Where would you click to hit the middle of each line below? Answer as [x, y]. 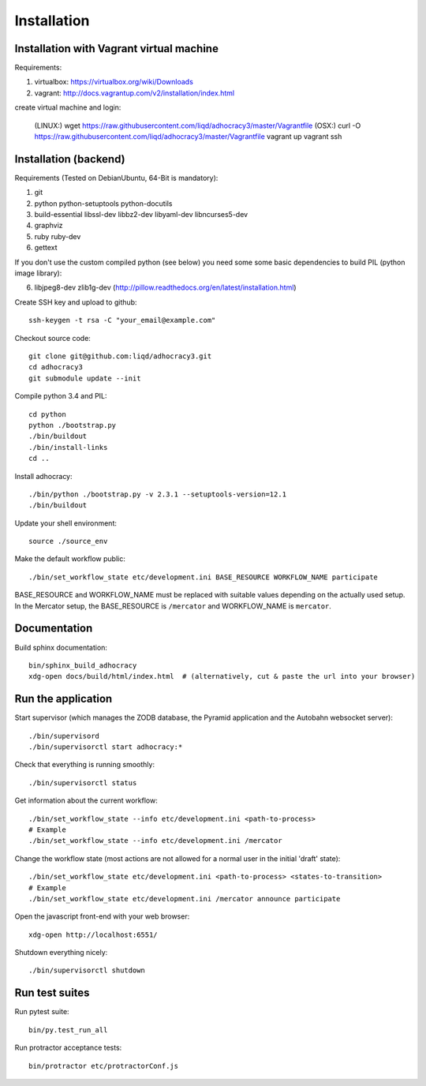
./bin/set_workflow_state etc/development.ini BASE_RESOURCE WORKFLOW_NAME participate [204, 577]
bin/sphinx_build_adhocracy [83, 665]
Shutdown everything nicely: [61, 953]
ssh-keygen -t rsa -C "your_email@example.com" [122, 320]
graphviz [49, 226]
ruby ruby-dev [58, 236]
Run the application [64, 699]
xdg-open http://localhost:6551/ [93, 934]
